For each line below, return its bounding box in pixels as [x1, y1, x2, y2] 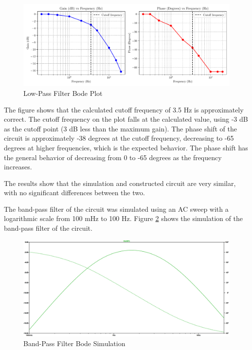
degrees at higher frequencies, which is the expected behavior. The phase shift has [4, 142, 248, 152]
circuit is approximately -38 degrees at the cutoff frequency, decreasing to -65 [4, 133, 234, 143]
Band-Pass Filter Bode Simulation [23, 338, 126, 348]
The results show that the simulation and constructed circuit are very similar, [4, 178, 236, 188]
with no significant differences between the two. [4, 187, 145, 198]
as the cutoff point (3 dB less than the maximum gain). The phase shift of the [4, 123, 237, 133]
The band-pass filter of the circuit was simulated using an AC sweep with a [4, 203, 229, 214]
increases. [4, 162, 32, 172]
